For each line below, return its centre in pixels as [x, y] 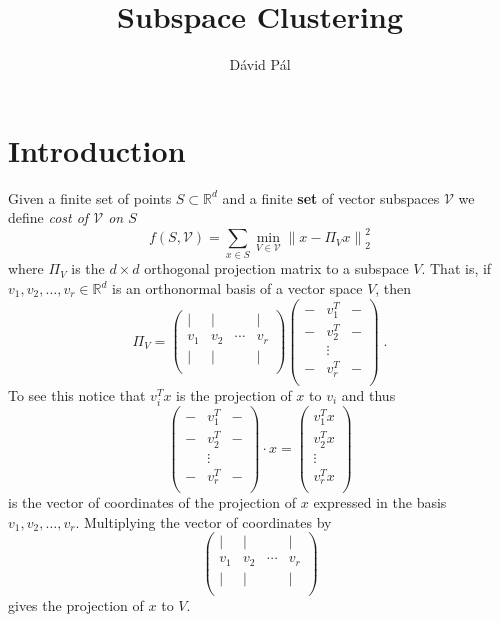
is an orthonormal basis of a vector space [237, 288]
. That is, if [456, 268]
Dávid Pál [260, 64]
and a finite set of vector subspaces [331, 197]
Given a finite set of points [90, 197]
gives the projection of [76, 605]
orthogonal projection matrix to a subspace [276, 268]
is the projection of [234, 394]
